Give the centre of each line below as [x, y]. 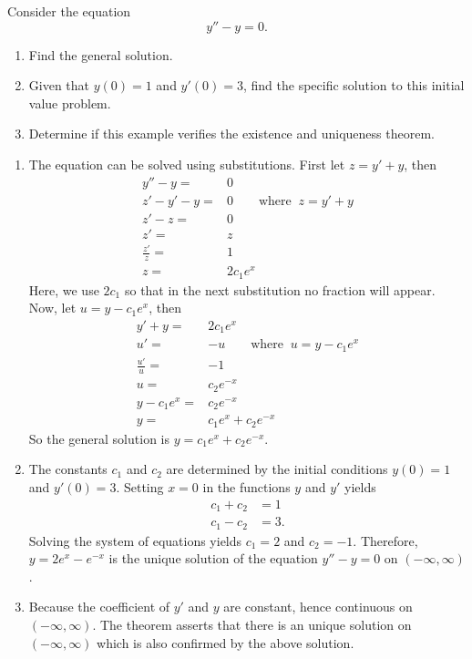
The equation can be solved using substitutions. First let [187, 164]
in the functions [246, 487]
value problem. [70, 103]
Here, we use [64, 289]
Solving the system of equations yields [135, 540]
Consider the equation [69, 11]
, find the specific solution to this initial [354, 85]
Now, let [52, 308]
